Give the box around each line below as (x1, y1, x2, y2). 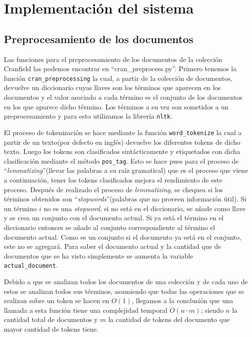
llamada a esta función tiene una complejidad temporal (4, 305, 168, 315)
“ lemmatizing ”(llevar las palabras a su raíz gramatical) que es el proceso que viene (4, 165, 248, 175)
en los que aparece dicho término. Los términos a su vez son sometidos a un (4, 101, 229, 111)
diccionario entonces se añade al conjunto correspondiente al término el (4, 222, 215, 232)
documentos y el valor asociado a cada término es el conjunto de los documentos (4, 92, 243, 102)
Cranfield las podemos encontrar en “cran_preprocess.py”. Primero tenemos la (4, 63, 236, 74)
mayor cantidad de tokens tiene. (4, 323, 99, 334)
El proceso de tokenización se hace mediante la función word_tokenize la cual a (4, 127, 242, 137)
